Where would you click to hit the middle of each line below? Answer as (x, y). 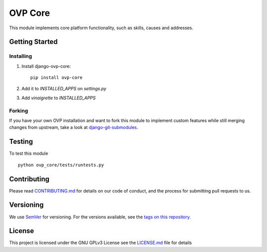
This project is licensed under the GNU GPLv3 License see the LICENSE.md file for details (101, 243)
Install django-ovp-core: (46, 66)
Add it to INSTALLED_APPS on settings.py (64, 89)
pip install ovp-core (56, 78)
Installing (21, 56)
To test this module (29, 153)
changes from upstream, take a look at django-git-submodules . (74, 127)
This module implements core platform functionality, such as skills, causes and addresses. (101, 28)
